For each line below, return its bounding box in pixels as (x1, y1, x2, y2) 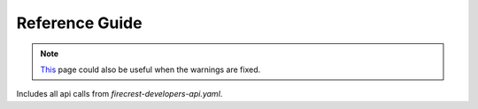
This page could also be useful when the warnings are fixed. (40, 64, 261, 75)
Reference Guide (16, 13, 143, 33)
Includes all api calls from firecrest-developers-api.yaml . (16, 89, 223, 99)
